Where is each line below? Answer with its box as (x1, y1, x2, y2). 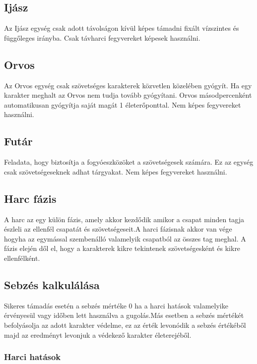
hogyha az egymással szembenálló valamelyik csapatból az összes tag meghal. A (4, 233, 246, 243)
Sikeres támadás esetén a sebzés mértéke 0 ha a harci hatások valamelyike (4, 300, 228, 310)
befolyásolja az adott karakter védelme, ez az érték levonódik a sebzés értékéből (4, 319, 246, 330)
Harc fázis (4, 190, 57, 206)
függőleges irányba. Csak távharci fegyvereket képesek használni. (4, 32, 200, 43)
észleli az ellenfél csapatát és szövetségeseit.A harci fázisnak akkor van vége (4, 224, 232, 234)
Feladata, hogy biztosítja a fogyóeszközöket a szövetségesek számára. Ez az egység (4, 157, 254, 167)
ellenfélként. (4, 252, 40, 263)
